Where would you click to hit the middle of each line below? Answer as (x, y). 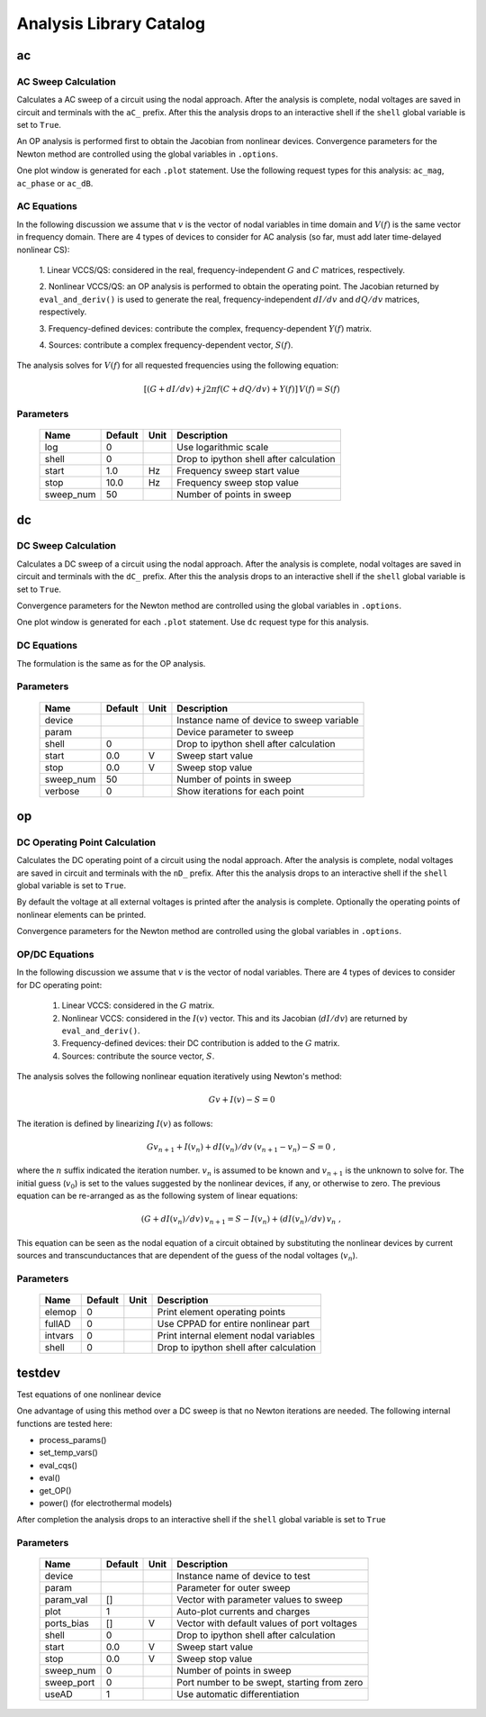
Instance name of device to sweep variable (268, 720)
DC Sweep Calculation (67, 546)
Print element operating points (221, 1313)
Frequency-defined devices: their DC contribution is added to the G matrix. (201, 1043)
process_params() (73, 1440)
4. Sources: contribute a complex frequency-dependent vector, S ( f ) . (166, 345)
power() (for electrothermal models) (106, 1503)
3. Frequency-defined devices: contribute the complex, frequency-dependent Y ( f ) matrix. (206, 328)
